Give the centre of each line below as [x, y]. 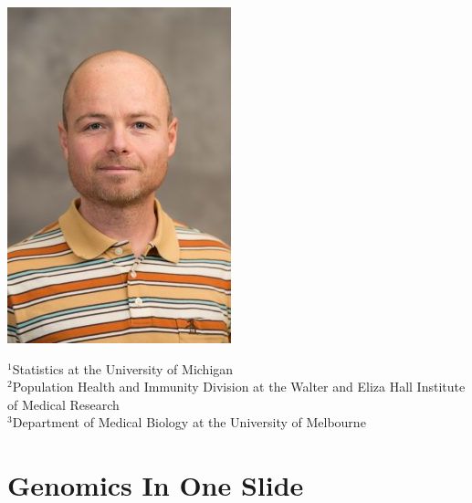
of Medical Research [63, 404]
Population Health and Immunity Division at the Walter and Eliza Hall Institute [239, 387]
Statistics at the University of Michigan [123, 368]
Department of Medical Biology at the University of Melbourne [189, 422]
